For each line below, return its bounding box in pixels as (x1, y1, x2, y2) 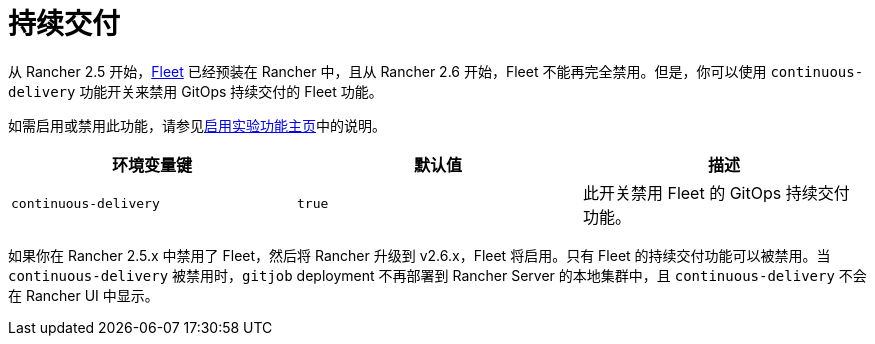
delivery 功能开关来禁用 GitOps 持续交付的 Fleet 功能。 (8, 82, 383, 100)
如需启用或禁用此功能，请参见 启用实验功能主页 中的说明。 (8, 116, 386, 134)
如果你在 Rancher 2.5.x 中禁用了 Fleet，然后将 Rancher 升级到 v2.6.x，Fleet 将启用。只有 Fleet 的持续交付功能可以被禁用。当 (8, 246, 831, 264)
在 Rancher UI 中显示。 (8, 286, 159, 304)
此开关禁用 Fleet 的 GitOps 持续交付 (582, 182, 850, 203)
